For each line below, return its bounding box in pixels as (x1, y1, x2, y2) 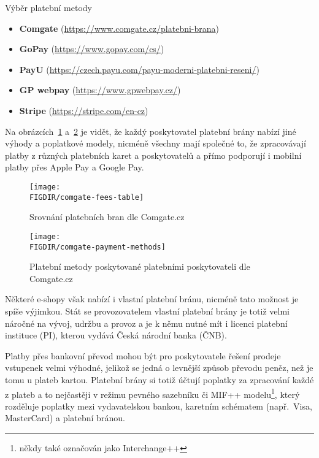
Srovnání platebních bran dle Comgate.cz (29, 210, 185, 223)
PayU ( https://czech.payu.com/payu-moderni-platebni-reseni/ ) (19, 63, 259, 75)
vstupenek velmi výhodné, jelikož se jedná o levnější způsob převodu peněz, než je (5, 361, 313, 374)
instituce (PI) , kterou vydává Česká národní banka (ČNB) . (5, 329, 227, 342)
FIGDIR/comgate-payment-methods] (29, 242, 166, 251)
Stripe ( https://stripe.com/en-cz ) (19, 104, 148, 116)
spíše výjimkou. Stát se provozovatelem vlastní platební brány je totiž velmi (5, 304, 290, 317)
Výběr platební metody (5, 1, 93, 13)
